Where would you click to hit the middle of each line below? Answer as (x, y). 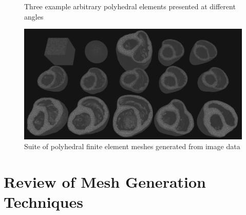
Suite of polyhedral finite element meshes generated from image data (132, 146)
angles (34, 16)
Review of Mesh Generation (105, 182)
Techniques (43, 202)
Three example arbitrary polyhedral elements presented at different (130, 6)
